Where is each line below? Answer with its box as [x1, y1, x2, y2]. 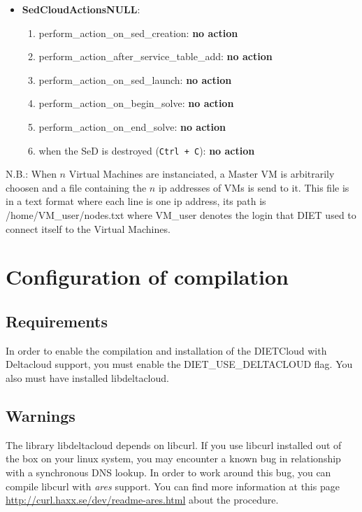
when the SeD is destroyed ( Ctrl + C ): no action [38, 143, 255, 157]
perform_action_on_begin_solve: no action [38, 96, 234, 111]
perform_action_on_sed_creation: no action [38, 25, 238, 40]
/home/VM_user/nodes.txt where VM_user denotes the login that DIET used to [6, 208, 356, 222]
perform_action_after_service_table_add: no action [38, 49, 273, 64]
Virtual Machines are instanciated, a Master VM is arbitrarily [68, 166, 335, 181]
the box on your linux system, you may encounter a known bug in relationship [6, 451, 341, 466]
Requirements [6, 310, 108, 332]
